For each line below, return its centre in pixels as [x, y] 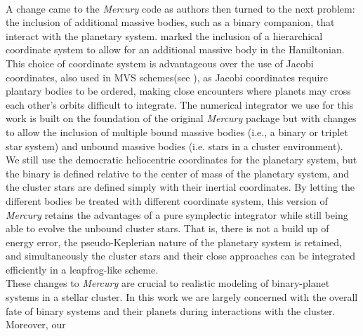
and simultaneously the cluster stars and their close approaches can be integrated [181, 256]
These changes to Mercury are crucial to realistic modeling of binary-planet [168, 283]
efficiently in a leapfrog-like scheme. [82, 269]
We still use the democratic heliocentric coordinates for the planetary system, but [181, 160]
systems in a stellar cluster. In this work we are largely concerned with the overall [182, 297]
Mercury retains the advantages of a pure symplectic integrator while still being [177, 214]
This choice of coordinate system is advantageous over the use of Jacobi [160, 63]
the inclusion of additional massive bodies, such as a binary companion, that [170, 22]
